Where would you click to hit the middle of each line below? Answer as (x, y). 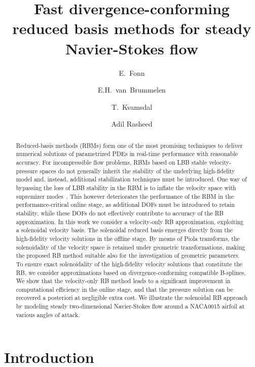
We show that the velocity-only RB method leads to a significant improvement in (123, 281)
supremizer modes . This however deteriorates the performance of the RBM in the (125, 196)
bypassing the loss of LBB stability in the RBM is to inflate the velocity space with (126, 187)
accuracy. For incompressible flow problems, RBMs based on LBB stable (112, 162)
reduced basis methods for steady (132, 28)
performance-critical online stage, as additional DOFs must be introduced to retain (125, 205)
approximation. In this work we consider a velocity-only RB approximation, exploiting (130, 221)
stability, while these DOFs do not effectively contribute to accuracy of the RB (120, 213)
